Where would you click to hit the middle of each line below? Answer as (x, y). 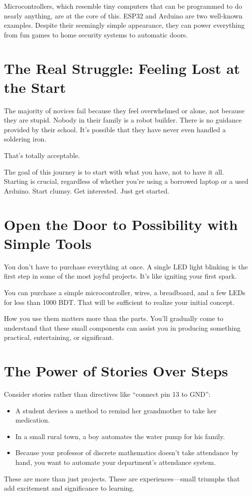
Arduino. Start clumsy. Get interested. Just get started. (87, 190)
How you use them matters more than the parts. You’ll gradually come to (114, 318)
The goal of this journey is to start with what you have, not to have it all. (114, 171)
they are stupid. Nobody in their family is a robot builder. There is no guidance (123, 120)
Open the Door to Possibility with (121, 224)
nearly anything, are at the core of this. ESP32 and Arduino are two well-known (123, 15)
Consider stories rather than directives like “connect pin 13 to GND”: (107, 394)
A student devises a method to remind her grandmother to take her (116, 410)
